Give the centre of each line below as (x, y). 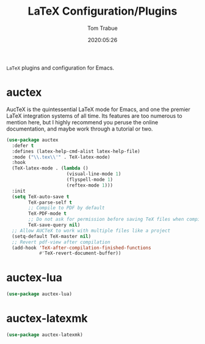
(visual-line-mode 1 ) (94, 174)
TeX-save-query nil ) (54, 225)
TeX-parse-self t (50, 202)
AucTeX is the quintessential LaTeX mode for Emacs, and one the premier (99, 109)
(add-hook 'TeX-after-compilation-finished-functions (81, 248)
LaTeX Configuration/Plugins (103, 11)
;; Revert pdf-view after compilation (61, 242)
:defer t (23, 145)
